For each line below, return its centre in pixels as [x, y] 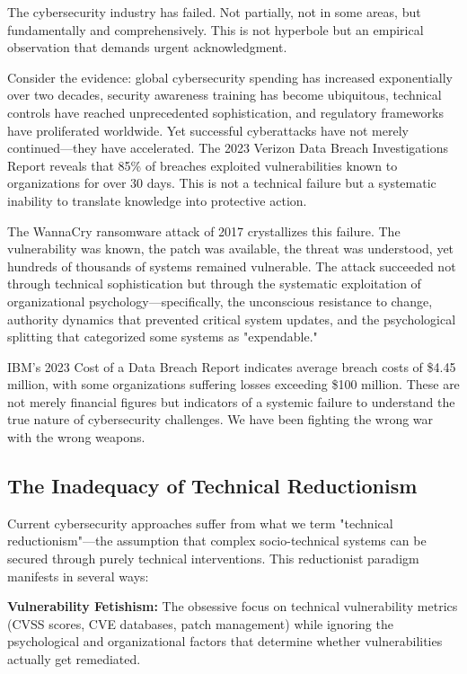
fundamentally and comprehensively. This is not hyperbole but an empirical [216, 29]
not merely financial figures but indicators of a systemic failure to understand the [231, 401]
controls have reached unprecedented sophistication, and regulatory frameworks [225, 112]
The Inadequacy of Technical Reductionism [212, 486]
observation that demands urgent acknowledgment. [147, 47]
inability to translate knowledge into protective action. [157, 200]
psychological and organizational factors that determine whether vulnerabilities [225, 641]
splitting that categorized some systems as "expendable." [163, 337]
